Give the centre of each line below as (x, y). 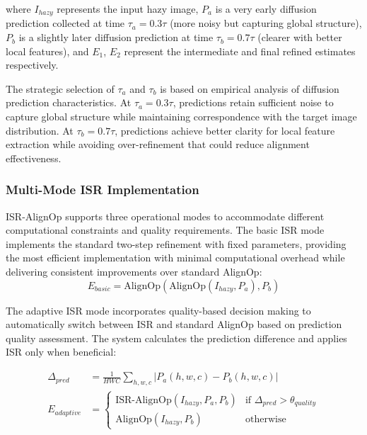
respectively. (32, 65)
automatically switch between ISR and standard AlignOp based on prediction (174, 324)
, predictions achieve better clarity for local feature (225, 130)
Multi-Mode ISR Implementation (103, 190)
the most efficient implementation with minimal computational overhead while (175, 258)
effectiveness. (34, 158)
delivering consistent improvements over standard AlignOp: (134, 271)
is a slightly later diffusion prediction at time (116, 37)
